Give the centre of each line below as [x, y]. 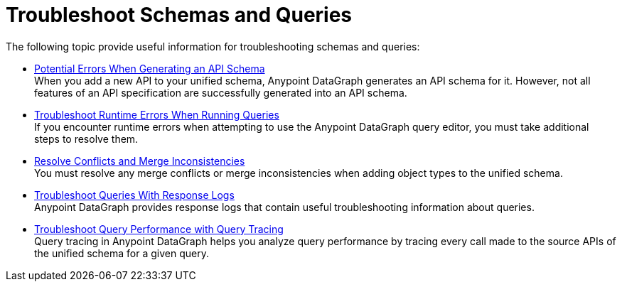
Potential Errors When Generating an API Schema [150, 68]
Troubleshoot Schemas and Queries [179, 15]
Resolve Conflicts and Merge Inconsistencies [140, 161]
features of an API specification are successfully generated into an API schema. [221, 92]
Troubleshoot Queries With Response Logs [134, 195]
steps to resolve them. [86, 139]
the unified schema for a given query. [122, 253]
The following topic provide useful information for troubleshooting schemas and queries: [213, 46]
